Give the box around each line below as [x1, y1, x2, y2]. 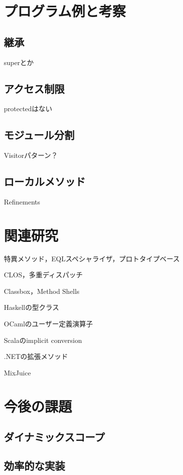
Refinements [4, 196, 40, 206]
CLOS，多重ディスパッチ [4, 270, 83, 280]
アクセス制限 [4, 81, 65, 96]
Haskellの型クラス [4, 302, 59, 312]
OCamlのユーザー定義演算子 [4, 319, 93, 329]
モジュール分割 [4, 127, 75, 142]
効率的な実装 [4, 458, 65, 473]
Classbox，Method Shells [4, 286, 80, 296]
